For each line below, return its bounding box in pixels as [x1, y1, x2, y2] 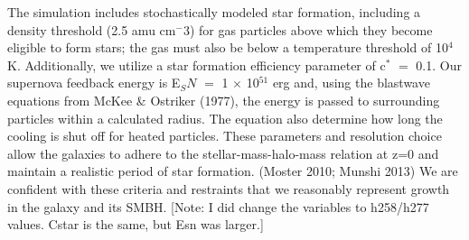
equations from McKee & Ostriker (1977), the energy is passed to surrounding [7, 90, 440, 109]
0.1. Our [416, 55, 462, 74]
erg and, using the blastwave [272, 73, 430, 92]
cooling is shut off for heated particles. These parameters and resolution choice [7, 126, 442, 145]
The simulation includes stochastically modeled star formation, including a [7, 3, 421, 21]
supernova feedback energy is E [7, 73, 181, 92]
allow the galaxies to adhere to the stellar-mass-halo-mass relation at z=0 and [7, 143, 439, 162]
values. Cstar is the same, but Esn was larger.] [7, 215, 264, 234]
